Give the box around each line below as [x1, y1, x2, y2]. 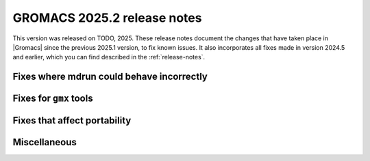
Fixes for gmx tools [12, 93, 93, 104]
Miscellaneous [12, 136, 77, 148]
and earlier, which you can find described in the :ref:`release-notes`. [12, 53, 206, 61]
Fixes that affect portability [12, 115, 132, 126]
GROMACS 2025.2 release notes [12, 10, 202, 25]
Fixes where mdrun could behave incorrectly [12, 71, 208, 83]
